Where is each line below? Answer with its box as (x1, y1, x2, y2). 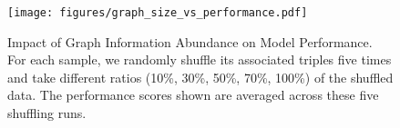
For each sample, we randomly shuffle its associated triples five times (7, 50, 392, 69)
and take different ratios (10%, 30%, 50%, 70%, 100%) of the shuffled (7, 67, 394, 86)
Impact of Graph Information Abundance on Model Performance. (7, 32, 373, 51)
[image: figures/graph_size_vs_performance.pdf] (7, 6, 308, 19)
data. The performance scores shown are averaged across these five (7, 85, 379, 104)
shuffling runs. (7, 103, 87, 123)
